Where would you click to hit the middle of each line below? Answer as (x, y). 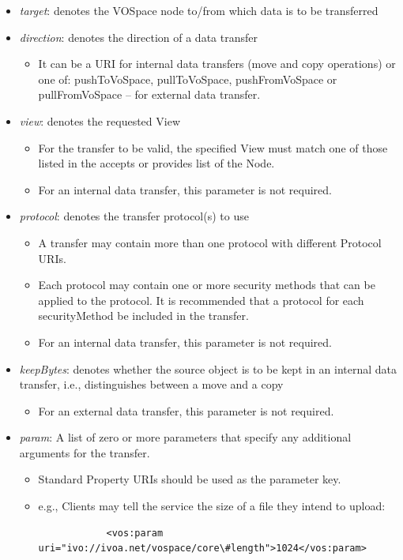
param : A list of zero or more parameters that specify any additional (185, 437)
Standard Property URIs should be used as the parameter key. (190, 479)
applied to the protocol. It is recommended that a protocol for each (201, 300)
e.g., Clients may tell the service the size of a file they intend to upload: (212, 506)
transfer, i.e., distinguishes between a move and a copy (151, 384)
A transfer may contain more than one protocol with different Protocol (210, 242)
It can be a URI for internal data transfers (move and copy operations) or (217, 64)
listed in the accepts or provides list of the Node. (156, 163)
